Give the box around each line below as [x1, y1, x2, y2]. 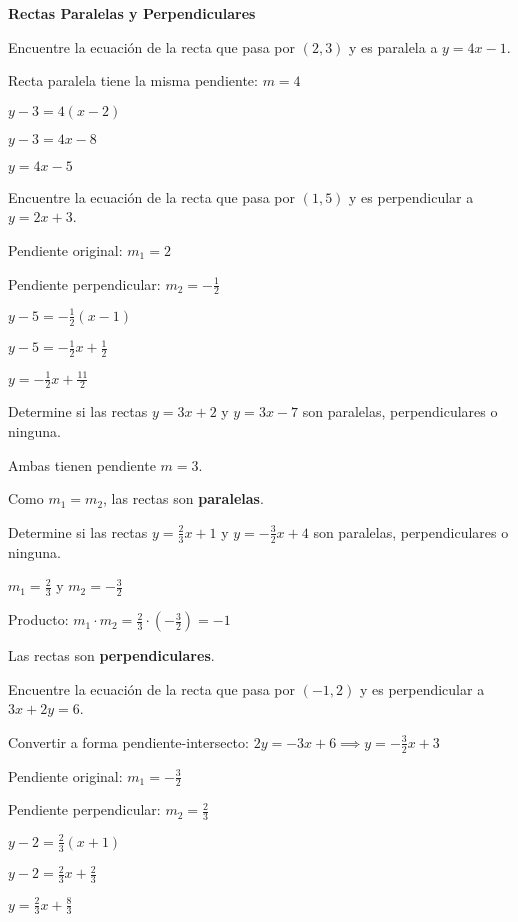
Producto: [8, 609, 69, 630]
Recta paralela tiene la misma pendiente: [8, 70, 258, 91]
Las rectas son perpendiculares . [8, 645, 215, 666]
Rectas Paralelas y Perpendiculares [8, 3, 256, 23]
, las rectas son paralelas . [103, 488, 264, 509]
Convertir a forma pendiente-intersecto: [8, 731, 249, 752]
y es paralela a [349, 36, 438, 57]
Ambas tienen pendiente [8, 454, 156, 475]
